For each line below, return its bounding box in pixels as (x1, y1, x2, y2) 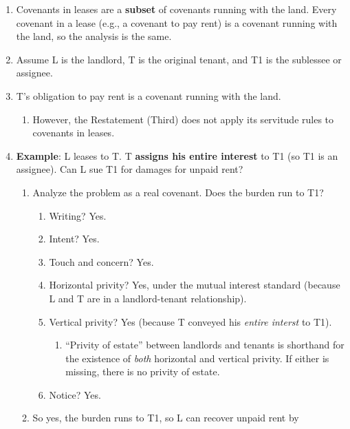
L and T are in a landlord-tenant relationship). (49, 291, 247, 305)
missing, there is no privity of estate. (65, 364, 220, 379)
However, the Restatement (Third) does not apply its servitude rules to (32, 112, 334, 126)
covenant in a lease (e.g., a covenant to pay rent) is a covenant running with (16, 15, 338, 30)
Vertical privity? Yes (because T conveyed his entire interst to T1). (49, 314, 332, 328)
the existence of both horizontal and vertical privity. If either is (65, 350, 329, 365)
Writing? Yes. (49, 208, 107, 222)
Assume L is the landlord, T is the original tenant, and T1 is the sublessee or (16, 52, 342, 66)
